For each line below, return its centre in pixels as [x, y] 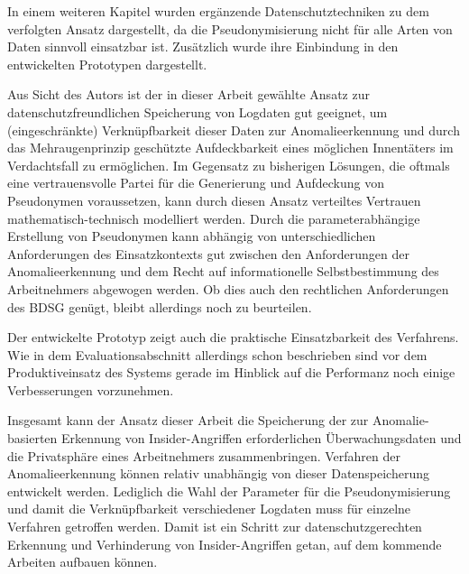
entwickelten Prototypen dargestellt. [107, 64]
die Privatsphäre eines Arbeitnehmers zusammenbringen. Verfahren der [204, 455]
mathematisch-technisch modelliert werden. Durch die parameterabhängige [214, 218]
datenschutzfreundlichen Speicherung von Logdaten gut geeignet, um [198, 111]
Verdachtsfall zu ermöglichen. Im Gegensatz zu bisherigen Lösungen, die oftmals [229, 165]
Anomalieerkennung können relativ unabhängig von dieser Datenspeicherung [219, 473]
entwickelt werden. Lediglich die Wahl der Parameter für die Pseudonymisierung [229, 491]
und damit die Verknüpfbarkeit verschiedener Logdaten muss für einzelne [209, 509]
